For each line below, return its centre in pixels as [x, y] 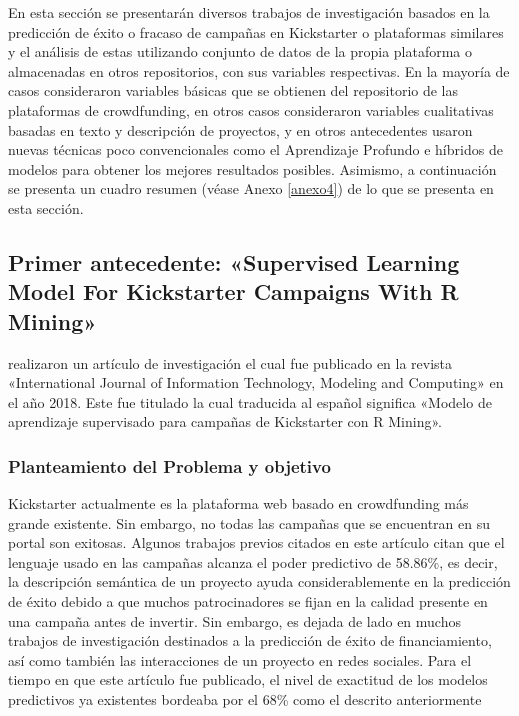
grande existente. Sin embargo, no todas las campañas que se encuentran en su [249, 522]
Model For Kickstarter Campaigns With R [233, 291]
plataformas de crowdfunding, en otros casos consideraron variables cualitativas [251, 109]
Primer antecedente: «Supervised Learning [234, 261]
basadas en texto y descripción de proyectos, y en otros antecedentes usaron [240, 129]
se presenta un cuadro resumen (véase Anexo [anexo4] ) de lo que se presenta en [251, 188]
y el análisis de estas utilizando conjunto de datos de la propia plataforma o [240, 51]
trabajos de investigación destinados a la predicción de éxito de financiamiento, [250, 640]
